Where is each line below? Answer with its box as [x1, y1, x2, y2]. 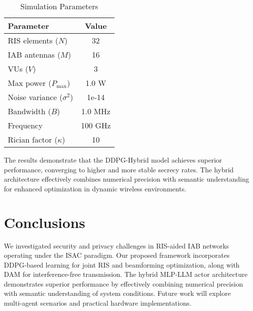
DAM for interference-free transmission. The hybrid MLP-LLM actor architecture [4, 269, 248, 279]
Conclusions [4, 212, 85, 232]
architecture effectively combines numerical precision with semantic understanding [4, 174, 249, 184]
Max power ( [8, 77, 52, 88]
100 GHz [81, 120, 111, 131]
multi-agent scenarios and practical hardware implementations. [4, 298, 192, 308]
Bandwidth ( [8, 105, 51, 117]
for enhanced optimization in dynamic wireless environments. [4, 183, 187, 193]
